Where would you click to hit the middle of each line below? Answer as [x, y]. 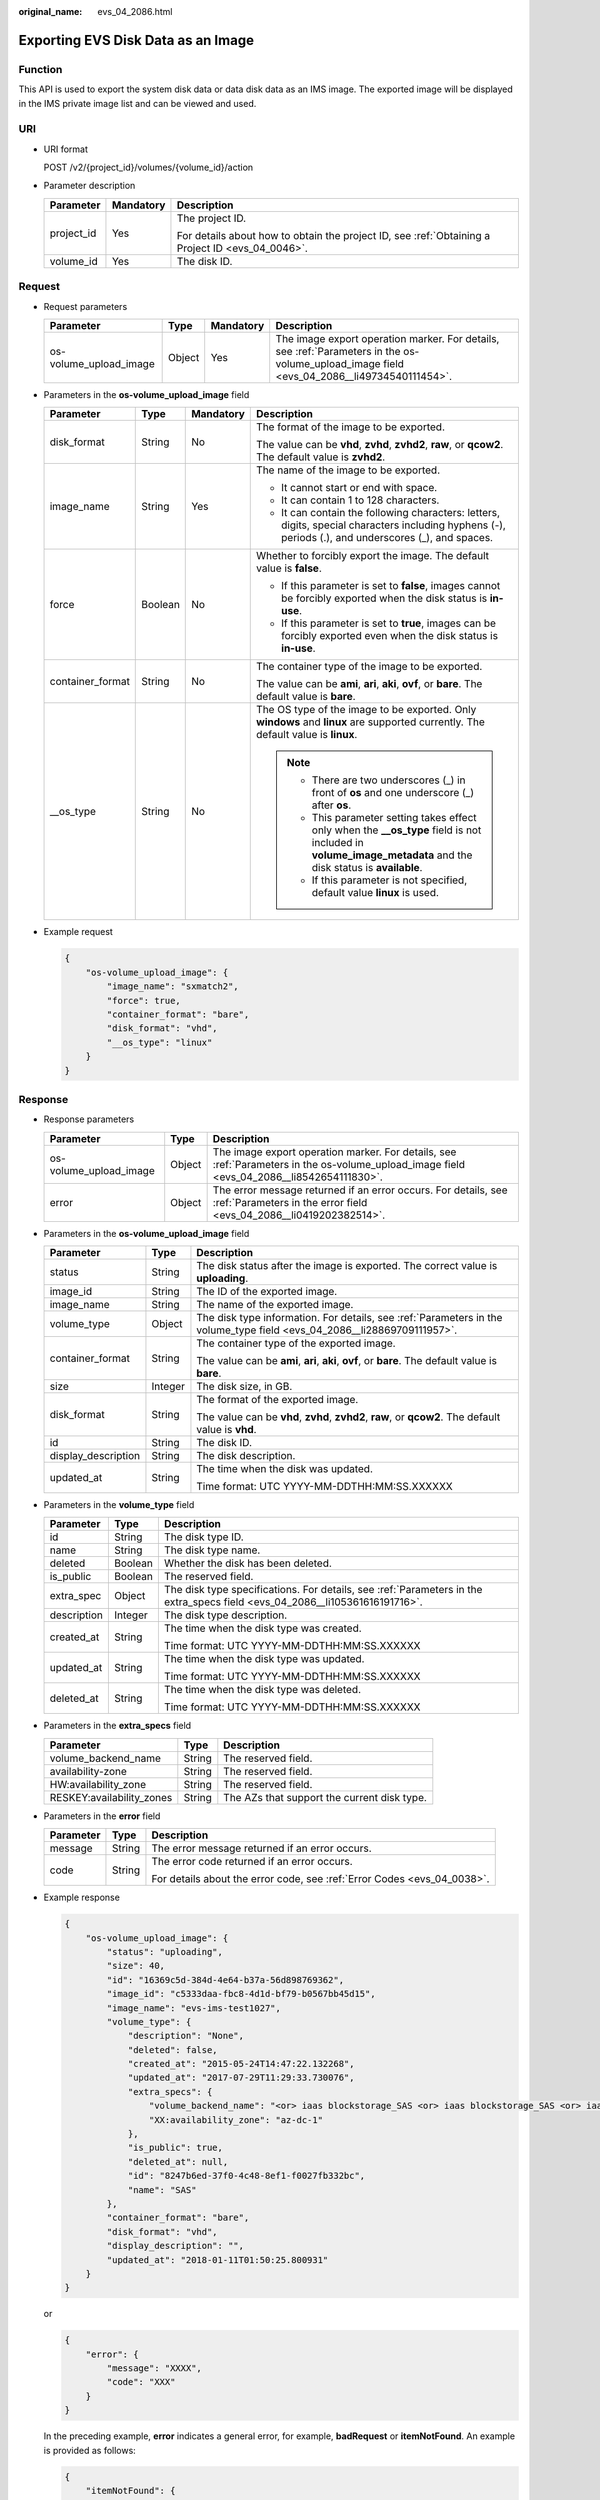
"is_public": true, [175, 2148]
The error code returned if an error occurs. [252, 1862]
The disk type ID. [203, 1537]
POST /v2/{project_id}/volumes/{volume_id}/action [148, 167]
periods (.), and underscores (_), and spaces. [387, 538]
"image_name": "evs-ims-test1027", [194, 2008]
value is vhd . [226, 1430]
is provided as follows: [90, 2450]
